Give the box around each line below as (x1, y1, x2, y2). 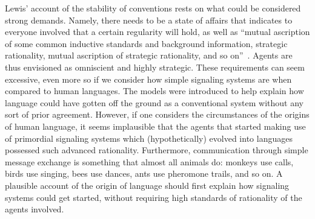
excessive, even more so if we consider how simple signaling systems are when (5, 72, 292, 85)
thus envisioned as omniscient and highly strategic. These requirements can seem (5, 60, 305, 73)
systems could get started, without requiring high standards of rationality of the (5, 191, 302, 203)
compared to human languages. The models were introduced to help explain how (5, 84, 304, 97)
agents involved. (5, 203, 64, 215)
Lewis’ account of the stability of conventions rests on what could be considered (5, 2, 301, 14)
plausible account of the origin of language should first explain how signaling (5, 179, 290, 191)
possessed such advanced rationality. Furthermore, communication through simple (5, 144, 308, 156)
